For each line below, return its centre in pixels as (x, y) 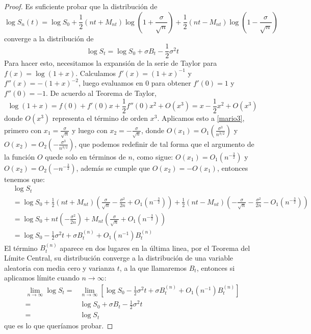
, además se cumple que (113, 168)
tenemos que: (24, 179)
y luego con (90, 130)
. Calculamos (96, 73)
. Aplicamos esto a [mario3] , (201, 118)
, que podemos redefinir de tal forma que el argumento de (164, 144)
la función (20, 156)
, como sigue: (153, 156)
